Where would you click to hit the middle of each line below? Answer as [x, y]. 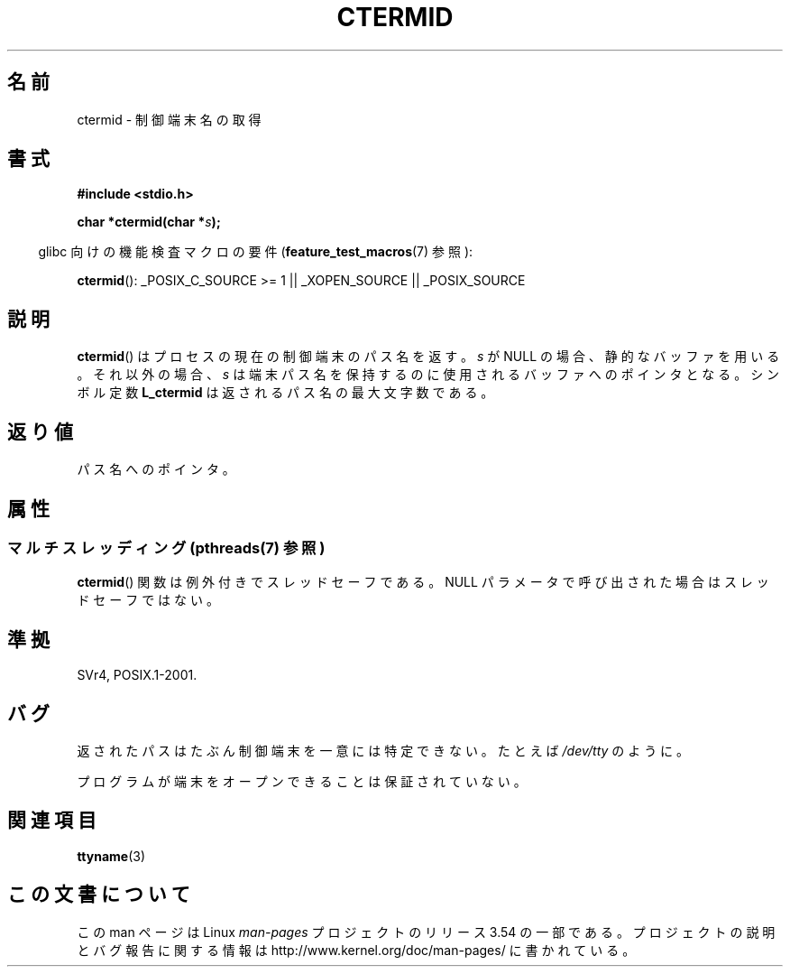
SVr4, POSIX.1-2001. [137, 675]
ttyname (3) [111, 856]
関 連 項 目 [52, 821]
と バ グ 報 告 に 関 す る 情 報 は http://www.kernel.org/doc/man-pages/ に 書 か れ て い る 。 [356, 950]
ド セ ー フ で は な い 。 [148, 600]
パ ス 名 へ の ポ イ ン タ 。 [156, 469]
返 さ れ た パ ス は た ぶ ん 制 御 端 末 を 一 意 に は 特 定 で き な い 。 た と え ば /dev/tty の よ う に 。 [383, 751]
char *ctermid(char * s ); [149, 222]
